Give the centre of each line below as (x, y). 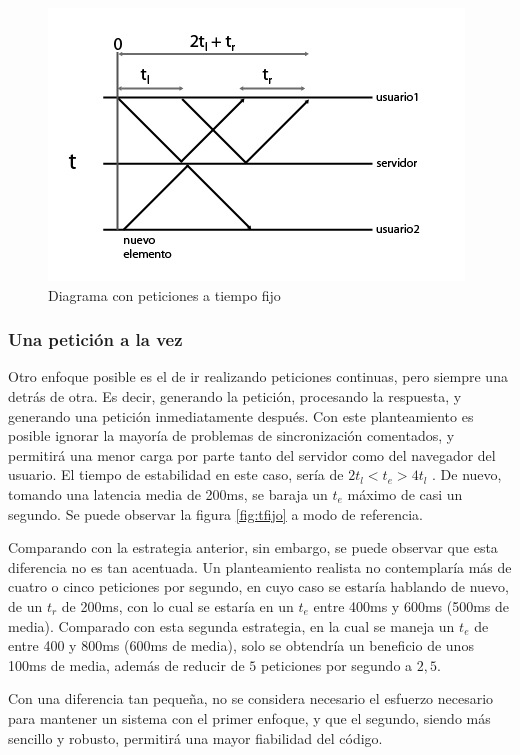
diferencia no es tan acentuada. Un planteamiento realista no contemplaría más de (260, 566)
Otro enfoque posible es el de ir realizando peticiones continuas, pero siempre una (258, 376)
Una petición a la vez (95, 339)
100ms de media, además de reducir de (126, 664)
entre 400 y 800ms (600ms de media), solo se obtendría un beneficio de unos (241, 645)
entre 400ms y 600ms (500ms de (411, 605)
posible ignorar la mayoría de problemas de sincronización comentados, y (231, 435)
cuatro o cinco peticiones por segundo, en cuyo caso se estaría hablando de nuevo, (258, 586)
